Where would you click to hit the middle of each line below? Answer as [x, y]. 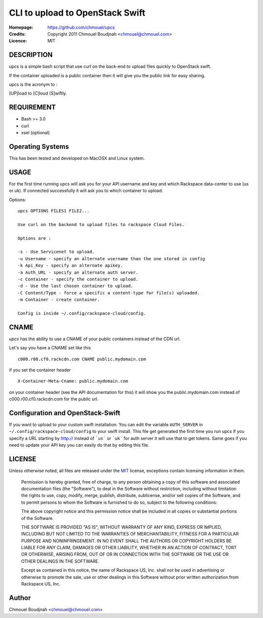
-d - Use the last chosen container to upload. [75, 286]
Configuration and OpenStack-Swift [65, 413]
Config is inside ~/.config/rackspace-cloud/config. [82, 313]
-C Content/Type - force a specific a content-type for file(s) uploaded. [109, 293]
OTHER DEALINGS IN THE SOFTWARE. [60, 561]
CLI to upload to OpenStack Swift [77, 13]
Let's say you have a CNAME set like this [50, 348]
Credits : [18, 34]
